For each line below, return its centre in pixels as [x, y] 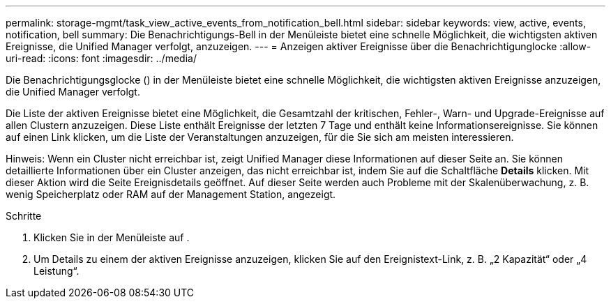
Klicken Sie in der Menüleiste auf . [112, 237]
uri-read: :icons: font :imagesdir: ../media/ [101, 58]
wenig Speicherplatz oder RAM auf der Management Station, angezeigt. [171, 194]
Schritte [24, 216]
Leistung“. [56, 271]
